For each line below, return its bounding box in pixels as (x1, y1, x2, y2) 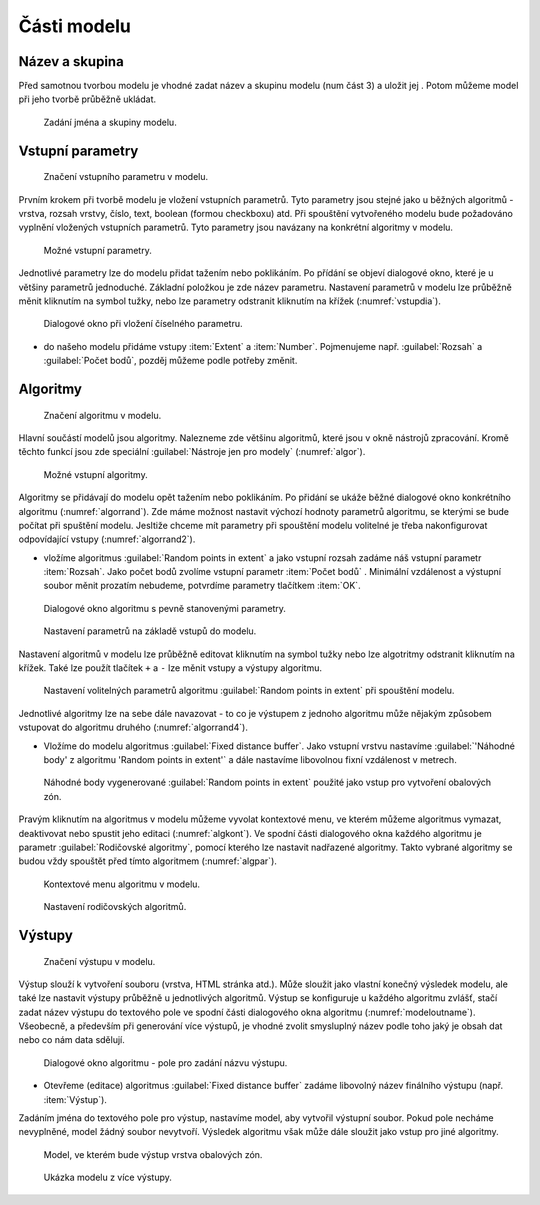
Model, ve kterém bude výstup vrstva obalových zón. (43, 1148, 263, 1160)
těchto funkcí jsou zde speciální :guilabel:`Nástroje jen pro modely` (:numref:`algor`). (18, 446, 366, 458)
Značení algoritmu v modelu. (43, 409, 162, 421)
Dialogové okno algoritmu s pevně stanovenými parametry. (43, 602, 287, 614)
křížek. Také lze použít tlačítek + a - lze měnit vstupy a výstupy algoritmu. (18, 662, 322, 674)
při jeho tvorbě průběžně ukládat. (18, 93, 157, 105)
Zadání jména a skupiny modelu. (43, 116, 177, 128)
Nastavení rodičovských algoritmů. (43, 901, 187, 913)
